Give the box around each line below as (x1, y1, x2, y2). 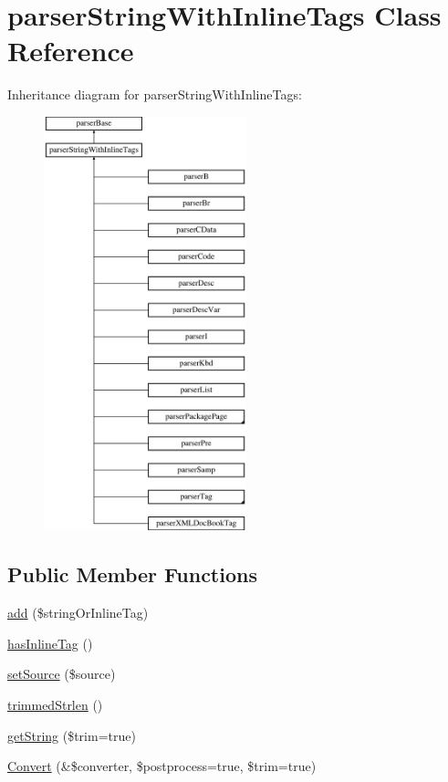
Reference (7, 32, 134, 69)
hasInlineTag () (7, 633, 93, 652)
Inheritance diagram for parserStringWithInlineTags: (7, 85, 302, 104)
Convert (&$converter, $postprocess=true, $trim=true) (7, 756, 317, 776)
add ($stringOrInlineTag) (7, 603, 149, 622)
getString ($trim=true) (7, 725, 136, 745)
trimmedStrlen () (7, 695, 103, 714)
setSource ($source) (7, 664, 116, 683)
